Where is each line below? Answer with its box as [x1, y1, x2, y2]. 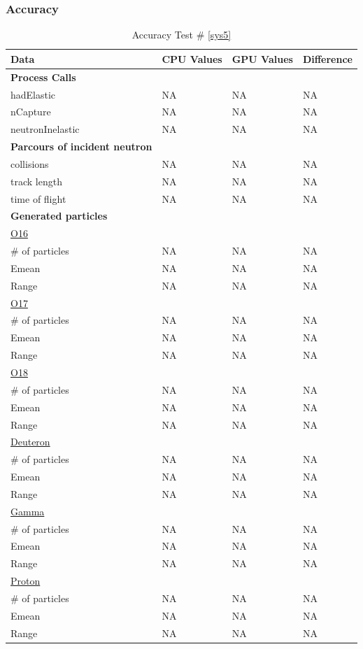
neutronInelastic [10, 122, 80, 136]
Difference [302, 51, 353, 66]
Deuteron [10, 434, 50, 449]
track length [10, 173, 62, 188]
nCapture [10, 104, 51, 119]
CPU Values [162, 51, 222, 66]
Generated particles [10, 208, 108, 223]
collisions [10, 156, 49, 171]
